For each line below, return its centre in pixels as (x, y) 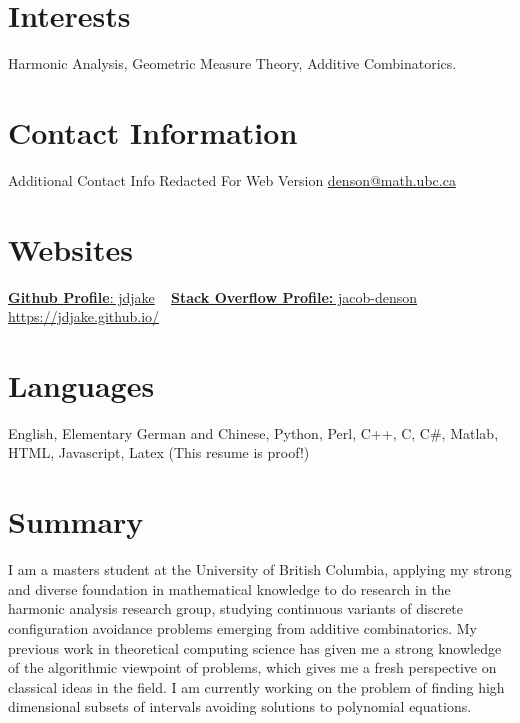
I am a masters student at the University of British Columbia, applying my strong (260, 569)
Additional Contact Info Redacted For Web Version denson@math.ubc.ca (232, 179)
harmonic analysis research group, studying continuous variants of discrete (236, 608)
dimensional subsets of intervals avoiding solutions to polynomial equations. (240, 706)
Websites (70, 248)
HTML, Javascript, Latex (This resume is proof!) (159, 452)
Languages (81, 384)
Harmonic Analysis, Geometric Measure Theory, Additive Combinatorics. (232, 63)
